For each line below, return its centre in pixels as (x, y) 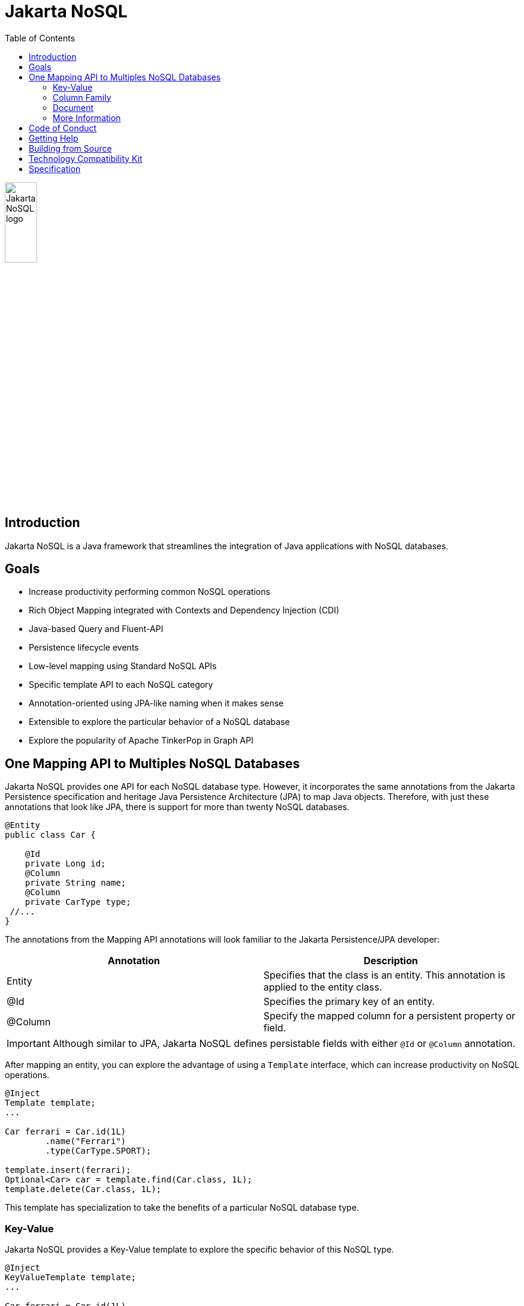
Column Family (82, 97)
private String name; (75, 883)
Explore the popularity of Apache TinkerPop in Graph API (141, 741)
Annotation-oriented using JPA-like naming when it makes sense (156, 703)
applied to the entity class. (323, 987)
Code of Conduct (63, 128)
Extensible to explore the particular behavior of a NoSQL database (159, 722)
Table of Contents (40, 38)
